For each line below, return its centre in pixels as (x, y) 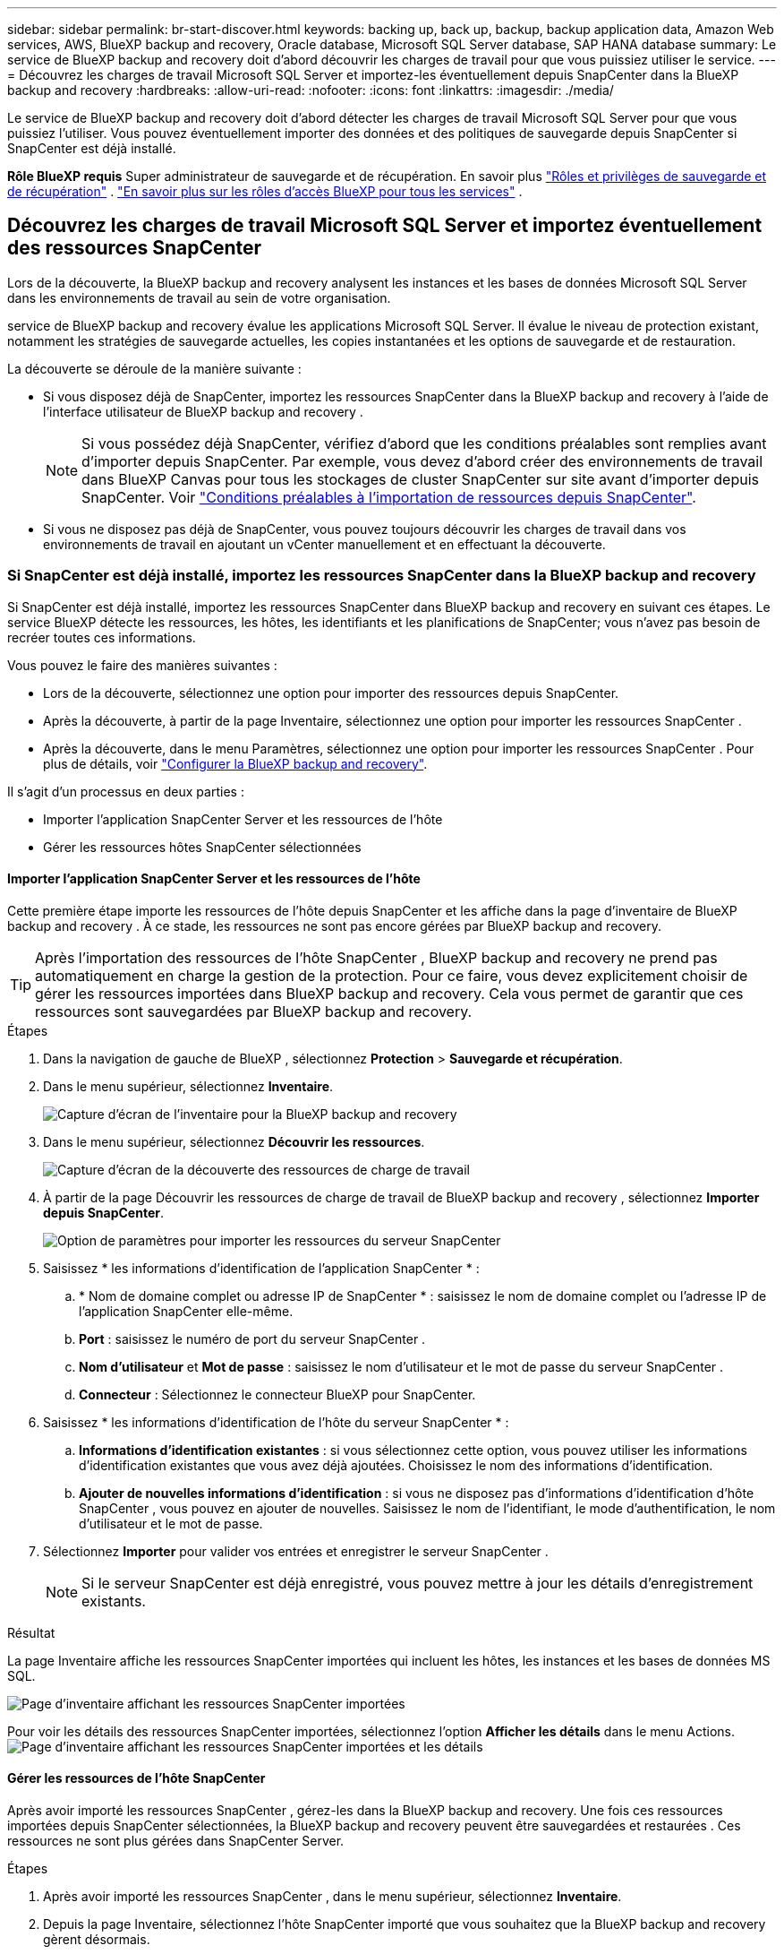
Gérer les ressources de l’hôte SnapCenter (136, 1778)
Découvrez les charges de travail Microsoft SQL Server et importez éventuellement (385, 226)
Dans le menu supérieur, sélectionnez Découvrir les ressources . (234, 1141)
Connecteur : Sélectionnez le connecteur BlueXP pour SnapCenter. (277, 1394)
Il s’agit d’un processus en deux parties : (126, 791)
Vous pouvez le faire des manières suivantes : (142, 665)
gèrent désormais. (97, 1940)
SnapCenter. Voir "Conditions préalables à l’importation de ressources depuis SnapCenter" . (389, 497)
